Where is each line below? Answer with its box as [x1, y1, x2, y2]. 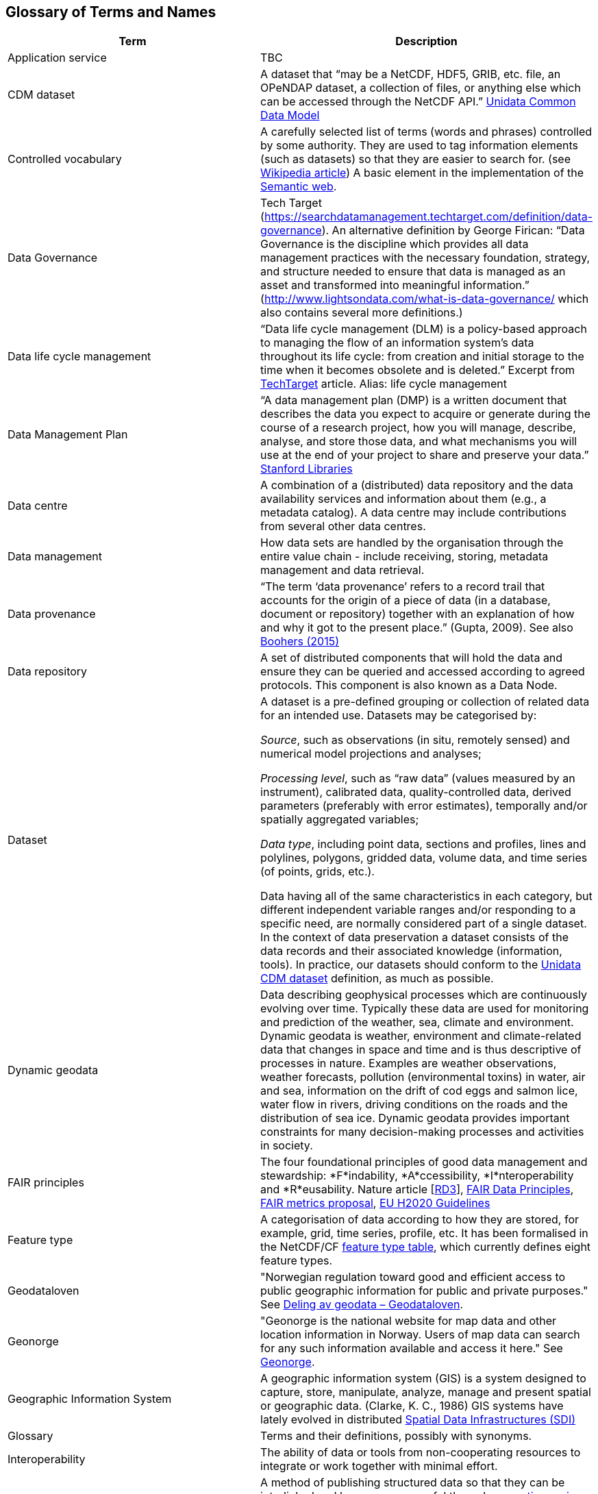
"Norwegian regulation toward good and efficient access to [260, 1270, 566, 1284]
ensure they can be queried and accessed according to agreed [260, 664, 585, 679]
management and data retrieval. [260, 563, 425, 577]
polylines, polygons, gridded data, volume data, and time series [260, 851, 588, 865]
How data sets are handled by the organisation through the [260, 536, 564, 550]
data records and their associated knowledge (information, [260, 944, 562, 958]
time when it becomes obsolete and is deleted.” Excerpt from [260, 363, 575, 377]
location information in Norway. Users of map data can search [260, 1328, 580, 1342]
